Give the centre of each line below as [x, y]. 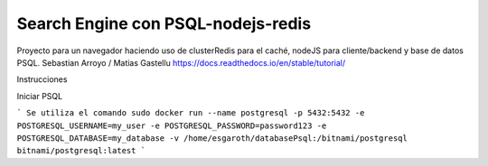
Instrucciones [42, 79]
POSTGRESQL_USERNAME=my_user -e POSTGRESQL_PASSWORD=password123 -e [172, 125]
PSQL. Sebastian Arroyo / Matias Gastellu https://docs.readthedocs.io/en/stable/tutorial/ [181, 62]
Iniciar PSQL [40, 96]
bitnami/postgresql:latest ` [81, 151]
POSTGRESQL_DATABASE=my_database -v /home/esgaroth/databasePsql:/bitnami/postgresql [212, 138]
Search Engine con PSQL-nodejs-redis [164, 23]
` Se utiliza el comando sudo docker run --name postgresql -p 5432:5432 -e [191, 113]
